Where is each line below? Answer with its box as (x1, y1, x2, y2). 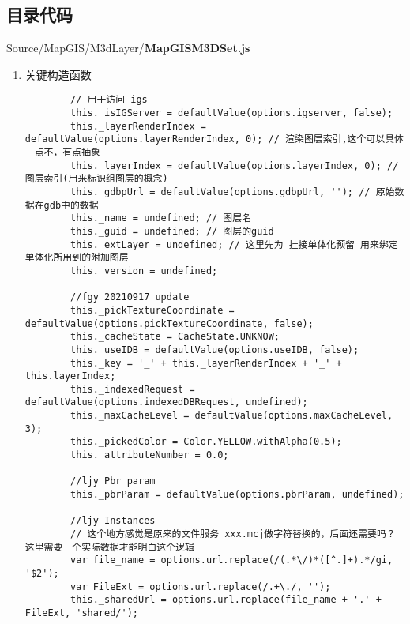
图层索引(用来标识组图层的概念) (24, 173, 168, 185)
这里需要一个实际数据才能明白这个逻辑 (24, 541, 194, 553)
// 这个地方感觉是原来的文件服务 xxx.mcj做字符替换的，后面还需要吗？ (70, 528, 396, 540)
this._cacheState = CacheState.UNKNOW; (70, 331, 280, 343)
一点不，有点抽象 (24, 147, 100, 159)
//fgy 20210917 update (70, 291, 190, 303)
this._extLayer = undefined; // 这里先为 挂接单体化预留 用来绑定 (70, 239, 398, 250)
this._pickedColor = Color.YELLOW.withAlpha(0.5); (70, 436, 342, 448)
